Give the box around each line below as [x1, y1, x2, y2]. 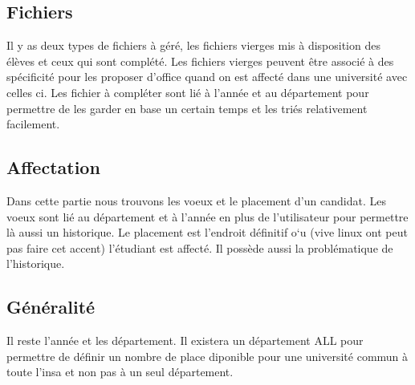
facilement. [6, 115, 60, 132]
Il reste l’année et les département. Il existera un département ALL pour [6, 332, 364, 349]
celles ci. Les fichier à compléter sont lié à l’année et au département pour [6, 83, 369, 100]
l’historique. [6, 255, 65, 272]
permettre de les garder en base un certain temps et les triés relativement [6, 99, 368, 116]
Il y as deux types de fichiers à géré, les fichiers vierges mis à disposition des [6, 37, 380, 54]
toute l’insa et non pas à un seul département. [6, 363, 234, 380]
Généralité [6, 294, 96, 319]
